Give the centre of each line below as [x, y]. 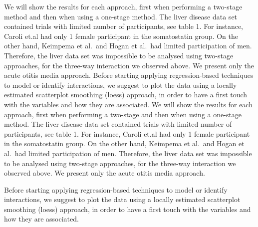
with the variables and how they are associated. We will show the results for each [128, 104]
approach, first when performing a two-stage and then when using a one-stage [123, 114]
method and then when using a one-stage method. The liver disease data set [121, 16]
